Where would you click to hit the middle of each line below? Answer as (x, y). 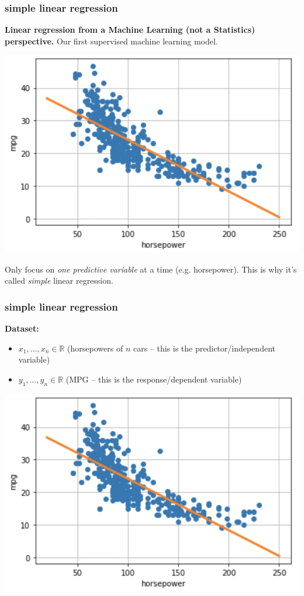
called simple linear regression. (59, 280)
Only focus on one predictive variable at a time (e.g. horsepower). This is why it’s (151, 269)
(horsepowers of (95, 348)
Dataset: (22, 328)
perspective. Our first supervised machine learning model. (111, 41)
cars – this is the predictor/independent (204, 348)
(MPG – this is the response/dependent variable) (154, 379)
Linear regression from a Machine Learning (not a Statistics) (130, 30)
